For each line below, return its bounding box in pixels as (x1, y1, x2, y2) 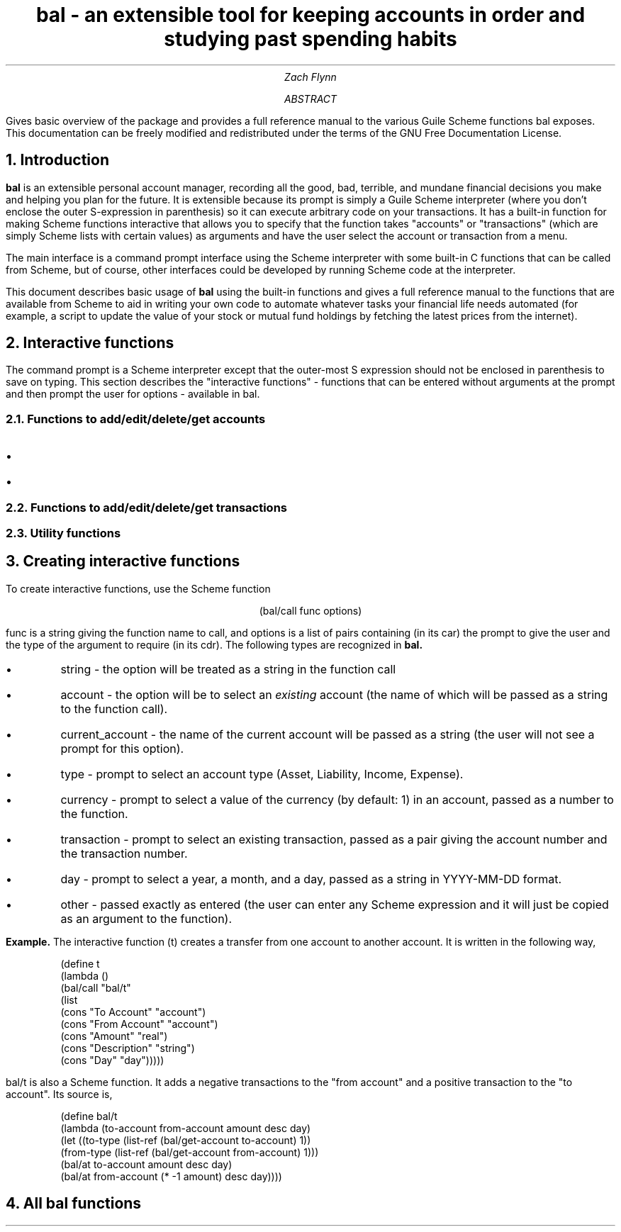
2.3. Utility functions (6, 525, 121, 540)
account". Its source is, (6, 1087, 113, 1100)
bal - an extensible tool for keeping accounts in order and (35, 3, 586, 27)
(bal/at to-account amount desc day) (60, 1158, 233, 1170)
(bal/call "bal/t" (60, 981, 131, 994)
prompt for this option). (60, 741, 184, 756)
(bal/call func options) (259, 604, 362, 617)
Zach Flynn (284, 70, 337, 83)
